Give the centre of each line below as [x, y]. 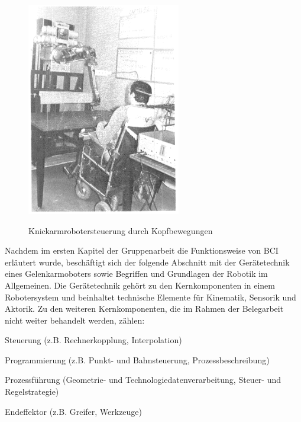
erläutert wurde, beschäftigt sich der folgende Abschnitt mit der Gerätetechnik [147, 262]
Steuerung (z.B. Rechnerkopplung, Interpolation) [93, 340]
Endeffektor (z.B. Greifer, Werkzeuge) [74, 411]
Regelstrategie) [32, 391]
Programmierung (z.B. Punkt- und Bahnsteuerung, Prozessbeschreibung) [137, 359]
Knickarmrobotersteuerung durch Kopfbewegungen [121, 230]
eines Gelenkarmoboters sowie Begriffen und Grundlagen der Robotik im [136, 274]
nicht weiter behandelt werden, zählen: [75, 320]
